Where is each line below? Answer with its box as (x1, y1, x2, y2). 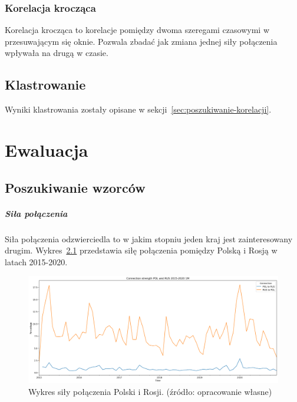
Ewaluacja (5, 137, 88, 162)
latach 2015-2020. (5, 255, 68, 268)
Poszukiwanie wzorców (5, 178, 146, 196)
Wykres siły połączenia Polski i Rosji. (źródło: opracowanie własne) (28, 385, 272, 397)
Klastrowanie (5, 75, 86, 94)
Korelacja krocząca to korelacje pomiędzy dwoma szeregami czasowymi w (5, 24, 269, 36)
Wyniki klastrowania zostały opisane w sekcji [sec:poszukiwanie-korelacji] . (5, 103, 272, 116)
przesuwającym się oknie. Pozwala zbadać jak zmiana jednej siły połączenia (5, 35, 278, 47)
